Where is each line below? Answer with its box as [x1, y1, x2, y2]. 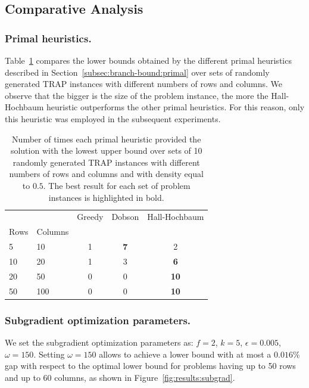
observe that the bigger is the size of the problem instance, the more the [5, 89, 269, 101]
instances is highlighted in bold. [48, 191, 164, 203]
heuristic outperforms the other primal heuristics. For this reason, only [46, 101, 305, 113]
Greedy [77, 210, 104, 223]
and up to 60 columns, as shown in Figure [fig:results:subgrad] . [5, 371, 235, 383]
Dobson [111, 210, 139, 223]
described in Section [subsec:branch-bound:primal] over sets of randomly [5, 66, 270, 78]
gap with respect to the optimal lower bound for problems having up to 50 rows [5, 359, 296, 372]
